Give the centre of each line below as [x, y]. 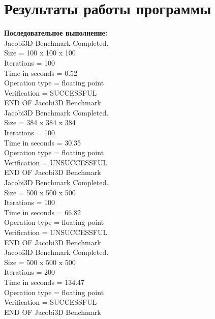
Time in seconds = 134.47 [44, 282]
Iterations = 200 [30, 272]
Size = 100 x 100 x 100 [40, 53]
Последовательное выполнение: [56, 33]
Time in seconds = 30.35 [43, 142]
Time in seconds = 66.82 [43, 212]
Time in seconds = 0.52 [41, 72]
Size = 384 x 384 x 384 [40, 122]
